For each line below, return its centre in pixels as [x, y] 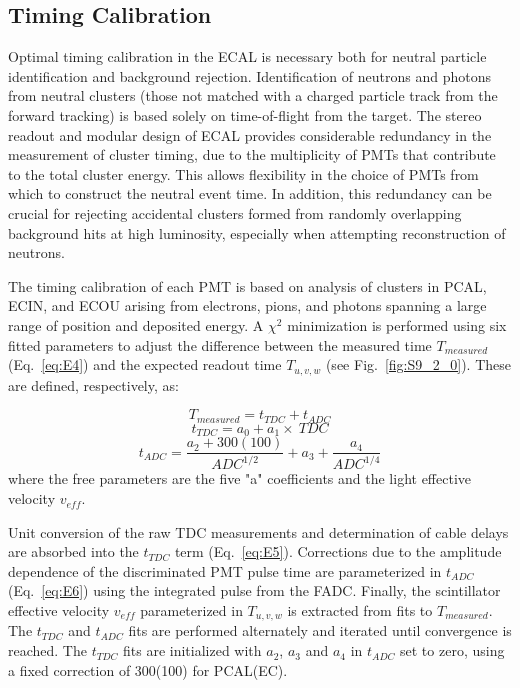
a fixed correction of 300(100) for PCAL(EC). [148, 669]
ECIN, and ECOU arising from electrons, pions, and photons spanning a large [247, 305]
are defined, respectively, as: [93, 384]
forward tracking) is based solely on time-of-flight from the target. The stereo [245, 114]
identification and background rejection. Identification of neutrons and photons [249, 75]
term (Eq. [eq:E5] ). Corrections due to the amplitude [338, 551]
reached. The [47, 650]
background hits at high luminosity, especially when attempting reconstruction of [257, 232]
